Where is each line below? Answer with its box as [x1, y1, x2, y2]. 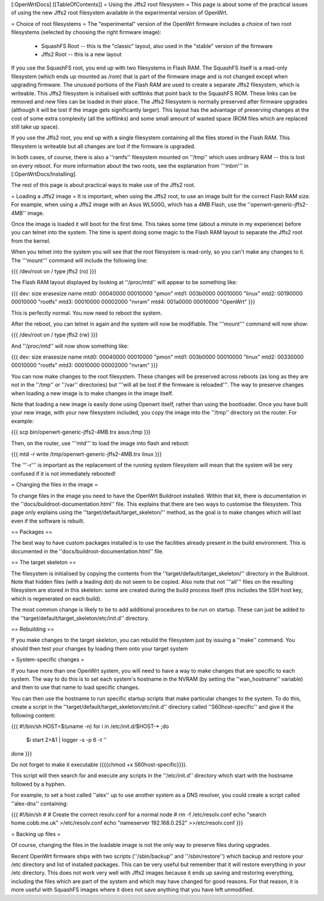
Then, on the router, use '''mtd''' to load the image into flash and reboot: [11, 439, 190, 447]
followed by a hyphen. [11, 780, 66, 787]
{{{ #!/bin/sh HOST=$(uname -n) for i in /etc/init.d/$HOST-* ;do [11, 723, 169, 730]
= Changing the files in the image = [11, 481, 98, 488]
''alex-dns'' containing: [11, 799, 68, 807]
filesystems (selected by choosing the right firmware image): [11, 29, 162, 36]
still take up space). [11, 123, 59, 130]
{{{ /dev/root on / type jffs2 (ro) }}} [11, 267, 97, 275]
